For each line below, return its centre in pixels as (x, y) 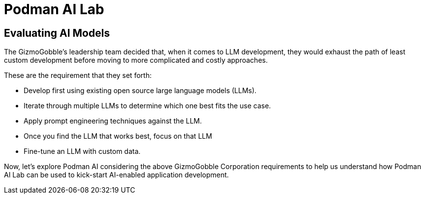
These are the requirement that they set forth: (78, 75)
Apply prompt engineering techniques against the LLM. (113, 121)
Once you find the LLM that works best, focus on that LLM (118, 136)
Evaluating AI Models (57, 33)
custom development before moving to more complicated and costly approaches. (136, 60)
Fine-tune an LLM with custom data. (82, 151)
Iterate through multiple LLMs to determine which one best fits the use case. (147, 106)
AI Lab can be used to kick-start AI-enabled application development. (117, 175)
